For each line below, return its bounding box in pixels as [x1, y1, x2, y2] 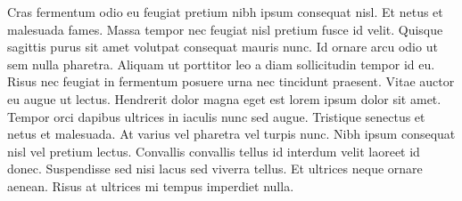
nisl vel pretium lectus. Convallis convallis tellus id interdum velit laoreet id [7, 141, 420, 160]
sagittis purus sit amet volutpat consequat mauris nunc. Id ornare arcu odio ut [7, 37, 438, 56]
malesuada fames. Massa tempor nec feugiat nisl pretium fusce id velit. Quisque [7, 20, 443, 38]
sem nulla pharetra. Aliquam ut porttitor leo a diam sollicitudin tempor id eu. [7, 54, 435, 73]
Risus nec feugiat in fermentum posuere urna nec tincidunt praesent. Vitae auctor [7, 72, 455, 91]
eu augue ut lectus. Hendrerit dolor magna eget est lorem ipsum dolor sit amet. [7, 89, 441, 108]
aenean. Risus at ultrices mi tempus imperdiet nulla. [7, 176, 294, 195]
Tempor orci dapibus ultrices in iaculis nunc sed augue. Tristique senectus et [7, 107, 425, 125]
